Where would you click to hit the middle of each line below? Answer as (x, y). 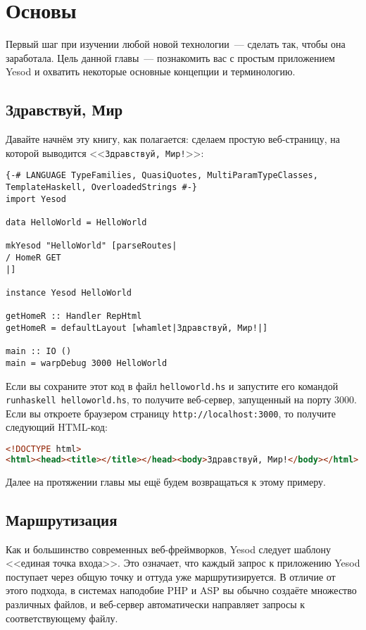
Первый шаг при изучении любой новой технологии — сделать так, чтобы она (176, 44)
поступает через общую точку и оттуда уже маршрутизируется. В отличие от (171, 576)
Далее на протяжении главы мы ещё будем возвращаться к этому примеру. (166, 481)
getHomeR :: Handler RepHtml (74, 316)
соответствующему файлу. (62, 618)
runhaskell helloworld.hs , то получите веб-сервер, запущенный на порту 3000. (181, 399)
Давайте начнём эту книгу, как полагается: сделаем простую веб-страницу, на (173, 139)
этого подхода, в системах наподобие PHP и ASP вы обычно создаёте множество (181, 590)
